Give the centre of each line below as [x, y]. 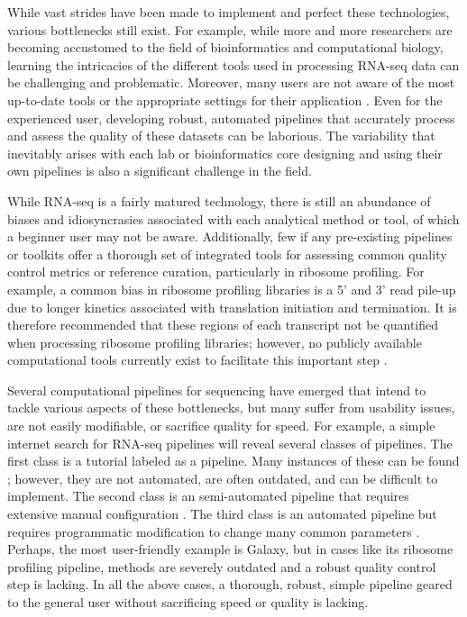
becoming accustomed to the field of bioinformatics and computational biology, [225, 47]
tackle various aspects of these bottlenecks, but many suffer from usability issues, [231, 408]
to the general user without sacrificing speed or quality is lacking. [188, 602]
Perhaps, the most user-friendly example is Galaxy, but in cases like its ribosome [230, 549]
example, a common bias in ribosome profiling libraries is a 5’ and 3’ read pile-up [232, 289]
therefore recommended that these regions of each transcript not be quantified [223, 325]
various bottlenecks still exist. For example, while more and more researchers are [230, 29]
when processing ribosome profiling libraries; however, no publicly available [215, 342]
